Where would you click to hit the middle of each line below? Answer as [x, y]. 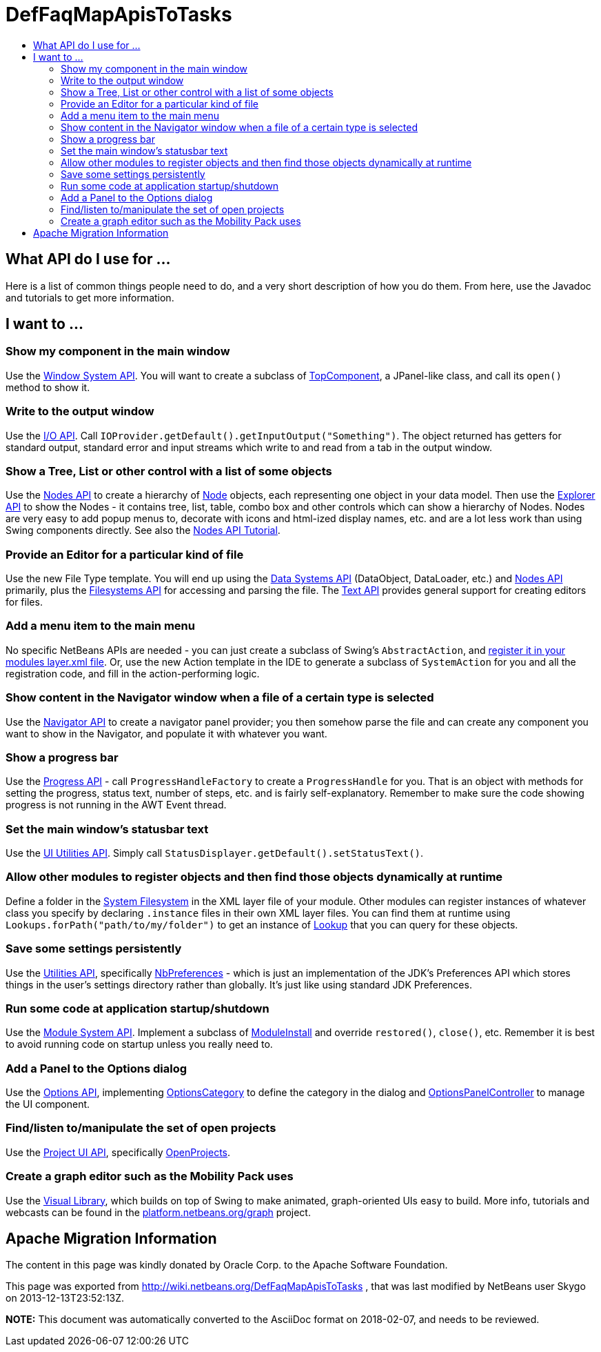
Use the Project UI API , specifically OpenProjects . [118, 1152]
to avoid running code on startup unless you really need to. [139, 1044]
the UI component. [48, 1104]
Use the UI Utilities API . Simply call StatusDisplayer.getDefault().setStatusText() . [215, 853]
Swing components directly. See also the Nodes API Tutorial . [143, 530]
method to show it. [48, 387]
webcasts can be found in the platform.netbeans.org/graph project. [158, 1212]
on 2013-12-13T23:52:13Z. [65, 1298]
